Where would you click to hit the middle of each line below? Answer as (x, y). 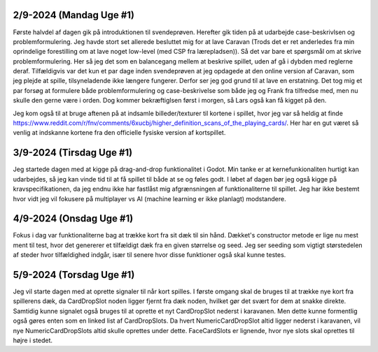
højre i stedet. (33, 340)
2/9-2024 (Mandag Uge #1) (73, 15)
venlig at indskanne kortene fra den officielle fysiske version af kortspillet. (119, 133)
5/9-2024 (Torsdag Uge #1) (74, 275)
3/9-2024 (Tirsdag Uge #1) (73, 153)
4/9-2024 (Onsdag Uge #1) (73, 219)
